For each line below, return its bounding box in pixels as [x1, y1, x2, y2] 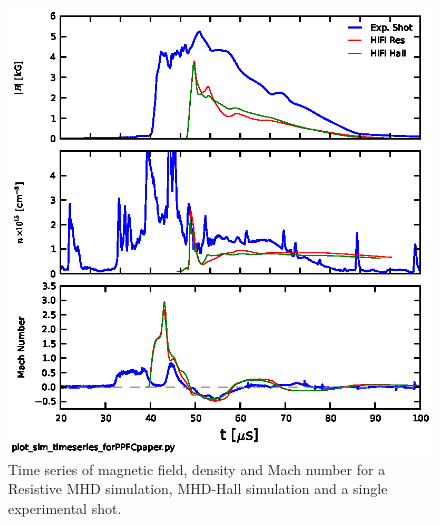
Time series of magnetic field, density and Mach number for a [8, 458, 386, 479]
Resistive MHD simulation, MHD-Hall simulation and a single [8, 478, 388, 499]
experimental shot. [8, 497, 122, 518]
